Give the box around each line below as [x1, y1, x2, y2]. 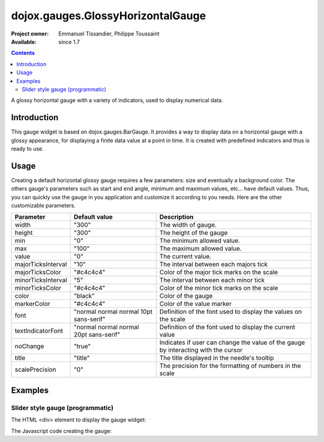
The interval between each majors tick [159, 260, 268, 269]
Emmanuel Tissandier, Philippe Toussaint [58, 30, 160, 37]
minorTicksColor [14, 284, 62, 292]
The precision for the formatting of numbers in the [159, 361, 301, 370]
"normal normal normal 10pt [74, 307, 153, 316]
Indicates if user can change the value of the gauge [159, 339, 305, 347]
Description [159, 213, 194, 221]
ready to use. [11, 145, 44, 152]
